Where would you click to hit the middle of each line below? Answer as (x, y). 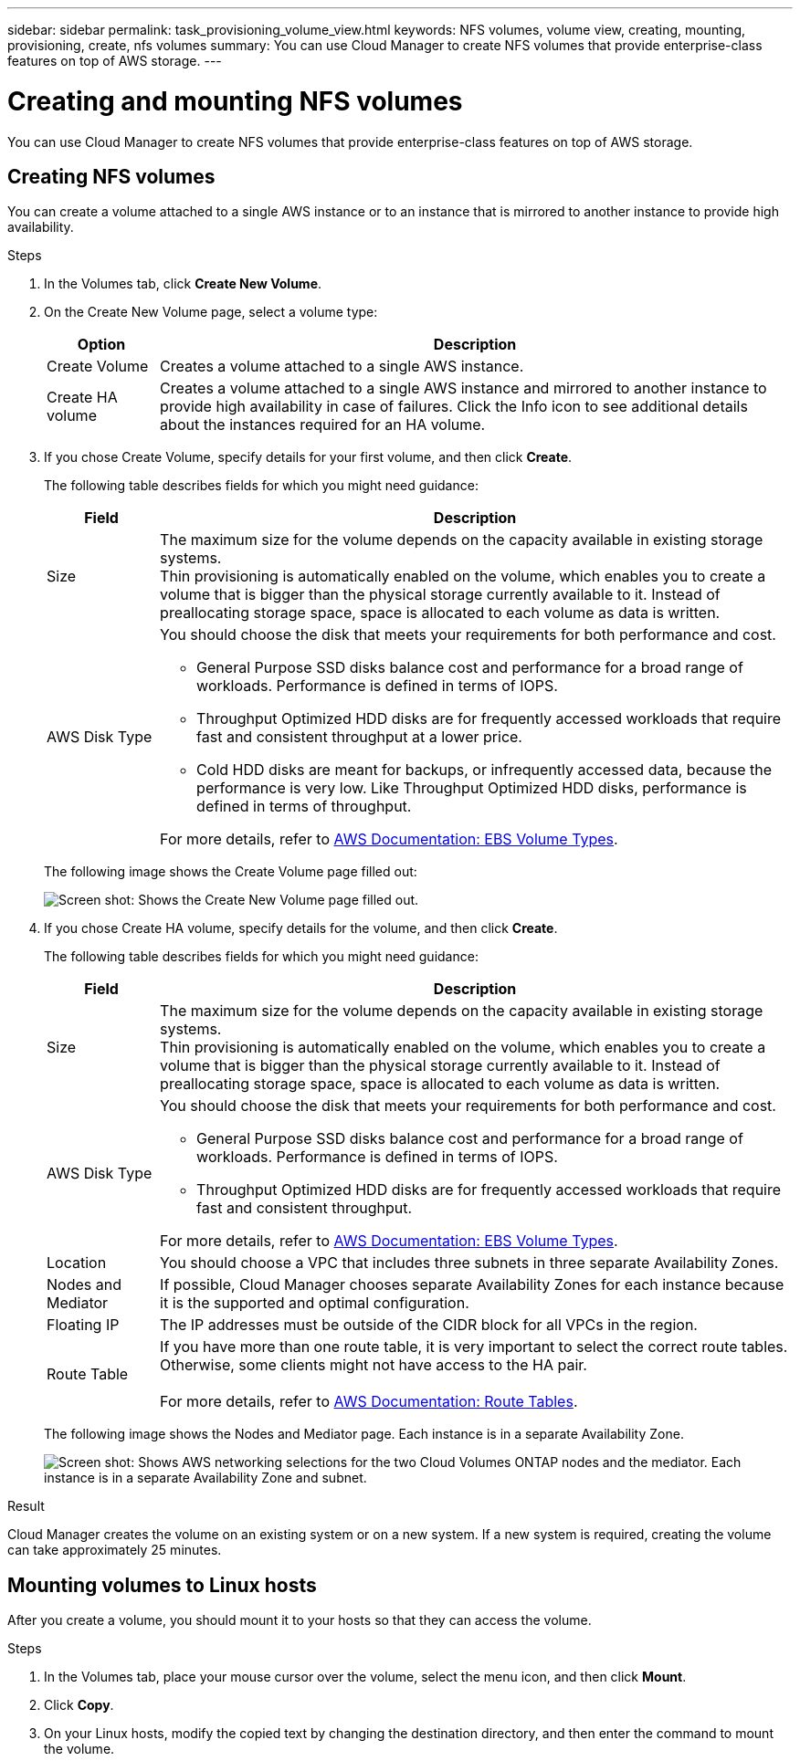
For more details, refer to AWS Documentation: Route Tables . (369, 1402)
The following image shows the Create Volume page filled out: (231, 872)
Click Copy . (79, 1705)
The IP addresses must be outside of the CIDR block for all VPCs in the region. (429, 1325)
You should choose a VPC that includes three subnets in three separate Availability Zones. (469, 1263)
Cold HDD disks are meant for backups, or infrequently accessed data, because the (484, 770)
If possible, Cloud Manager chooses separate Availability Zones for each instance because (472, 1285)
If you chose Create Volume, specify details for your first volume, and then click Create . (308, 457)
